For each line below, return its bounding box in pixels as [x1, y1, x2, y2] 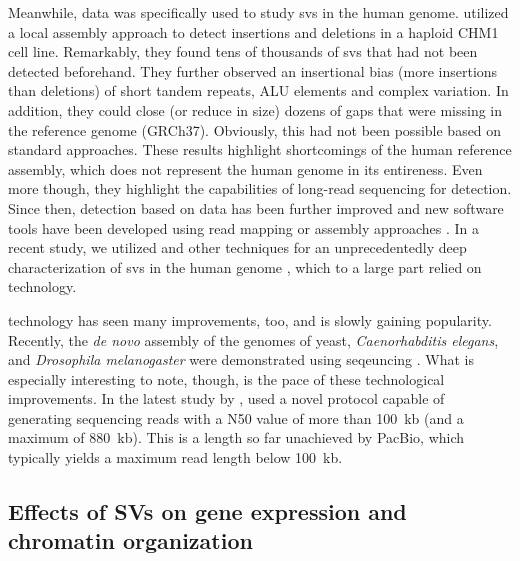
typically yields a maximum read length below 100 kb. [8, 447, 343, 468]
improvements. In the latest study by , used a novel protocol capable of [8, 388, 445, 409]
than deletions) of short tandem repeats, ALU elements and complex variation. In [8, 80, 509, 101]
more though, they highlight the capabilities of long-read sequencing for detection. [8, 178, 512, 199]
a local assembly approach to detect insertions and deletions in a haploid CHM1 [8, 21, 499, 42]
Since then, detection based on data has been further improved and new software [8, 197, 504, 218]
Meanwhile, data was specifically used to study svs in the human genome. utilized [8, 2, 509, 22]
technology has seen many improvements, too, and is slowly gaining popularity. [8, 309, 492, 330]
